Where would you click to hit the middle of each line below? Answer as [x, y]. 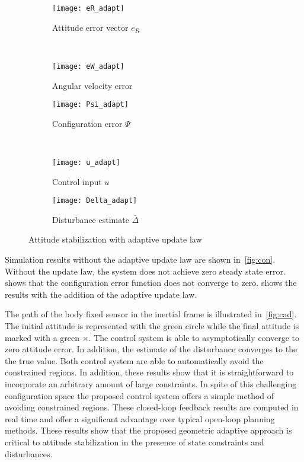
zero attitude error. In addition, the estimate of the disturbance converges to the [151, 349]
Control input [77, 181]
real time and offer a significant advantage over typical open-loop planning [140, 418]
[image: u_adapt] [86, 162]
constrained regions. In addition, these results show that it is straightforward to [149, 372]
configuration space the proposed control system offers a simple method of [140, 395]
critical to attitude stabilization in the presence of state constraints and [135, 442]
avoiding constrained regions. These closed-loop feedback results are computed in [152, 407]
